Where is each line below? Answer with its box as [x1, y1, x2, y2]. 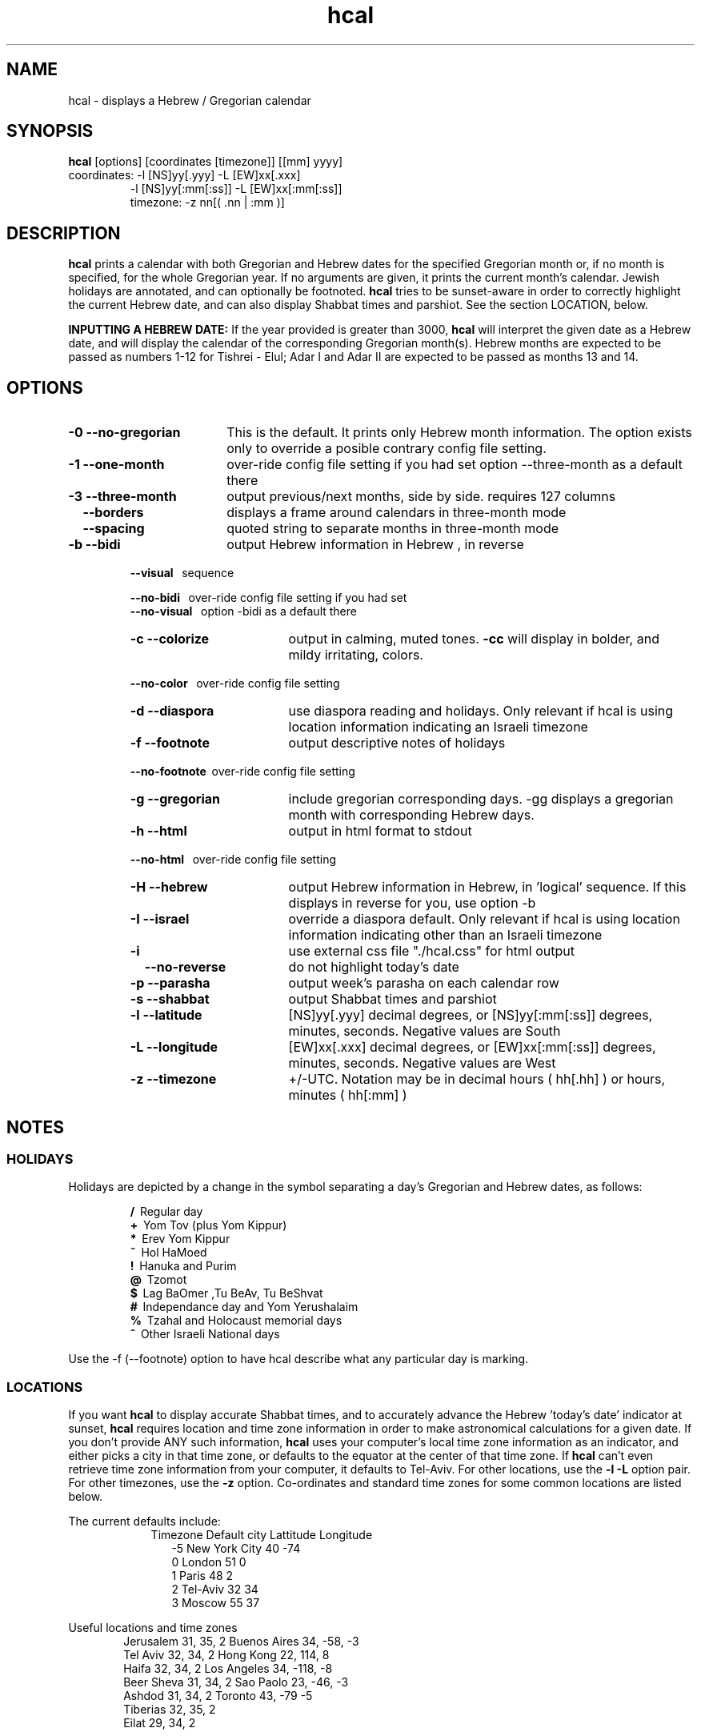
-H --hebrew [130, 879, 208, 896]
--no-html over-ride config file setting [130, 852, 337, 867]
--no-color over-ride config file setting [130, 676, 340, 691]
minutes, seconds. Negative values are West [288, 1055, 556, 1072]
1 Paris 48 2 [171, 1569, 234, 1583]
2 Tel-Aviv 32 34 [171, 1582, 258, 1597]
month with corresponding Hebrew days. [288, 807, 535, 824]
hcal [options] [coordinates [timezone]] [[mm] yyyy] [68, 154, 343, 169]
